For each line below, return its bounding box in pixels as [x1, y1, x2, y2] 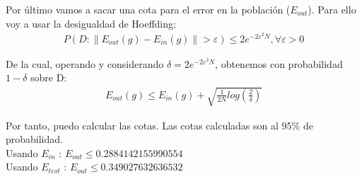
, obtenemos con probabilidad [215, 56, 343, 71]
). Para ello [308, 2, 356, 16]
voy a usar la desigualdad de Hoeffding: [6, 16, 176, 30]
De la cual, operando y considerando [6, 56, 164, 71]
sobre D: [30, 70, 67, 85]
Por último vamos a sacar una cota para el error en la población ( [6, 2, 291, 16]
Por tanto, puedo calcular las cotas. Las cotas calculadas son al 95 [6, 117, 292, 132]
